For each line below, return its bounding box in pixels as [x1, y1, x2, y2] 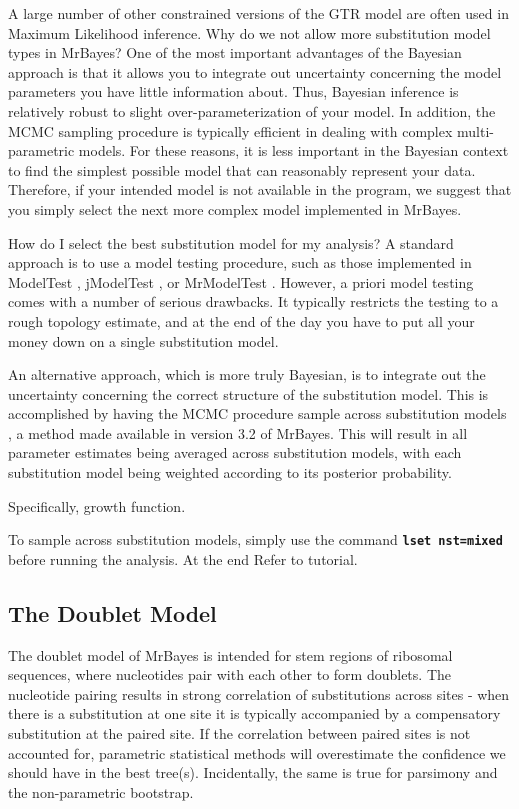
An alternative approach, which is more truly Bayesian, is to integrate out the [8, 364, 486, 385]
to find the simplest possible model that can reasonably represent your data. [8, 159, 476, 180]
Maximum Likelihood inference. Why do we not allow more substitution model [8, 22, 491, 43]
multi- [457, 120, 494, 141]
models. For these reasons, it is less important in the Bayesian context [78, 140, 509, 161]
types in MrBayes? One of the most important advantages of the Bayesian [8, 42, 462, 63]
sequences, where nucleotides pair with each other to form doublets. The [8, 664, 451, 685]
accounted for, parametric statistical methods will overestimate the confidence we [8, 742, 506, 763]
